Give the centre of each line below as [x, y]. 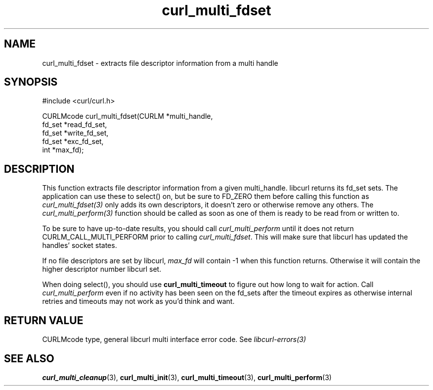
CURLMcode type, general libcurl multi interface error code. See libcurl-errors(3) [174, 340]
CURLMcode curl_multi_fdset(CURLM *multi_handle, [128, 116]
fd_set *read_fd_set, [75, 125]
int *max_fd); [63, 150]
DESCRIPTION [39, 169]
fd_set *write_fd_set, [75, 133]
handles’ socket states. [80, 245]
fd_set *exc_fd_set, [73, 142]
